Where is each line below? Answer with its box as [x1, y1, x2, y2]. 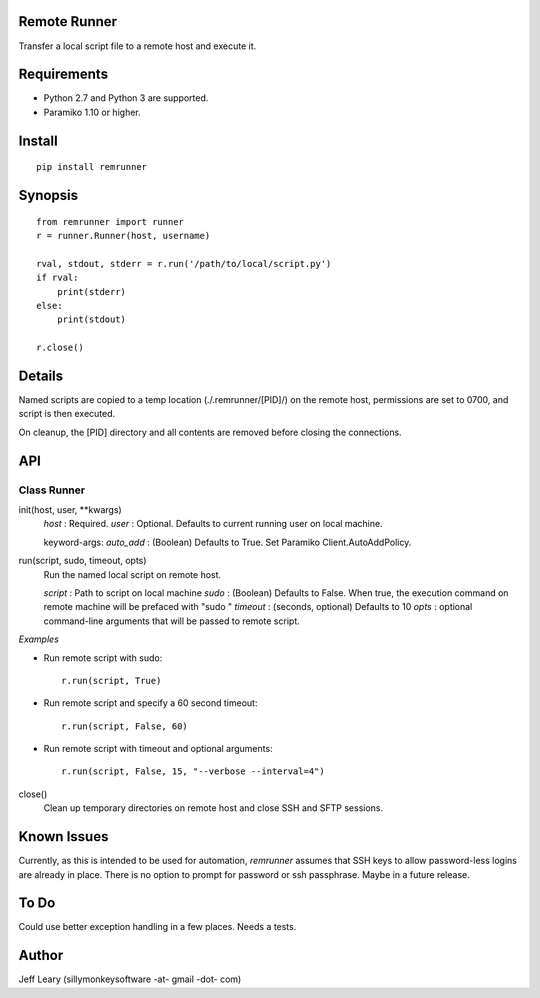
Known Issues [18, 828, 109, 845]
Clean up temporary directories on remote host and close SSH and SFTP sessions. [43, 802, 384, 814]
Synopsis [18, 187, 79, 204]
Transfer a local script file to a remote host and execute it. [18, 40, 257, 52]
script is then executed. [18, 408, 116, 420]
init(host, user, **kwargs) [18, 503, 122, 515]
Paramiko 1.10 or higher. [43, 106, 141, 118]
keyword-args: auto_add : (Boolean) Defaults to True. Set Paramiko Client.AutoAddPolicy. [43, 536, 412, 548]
